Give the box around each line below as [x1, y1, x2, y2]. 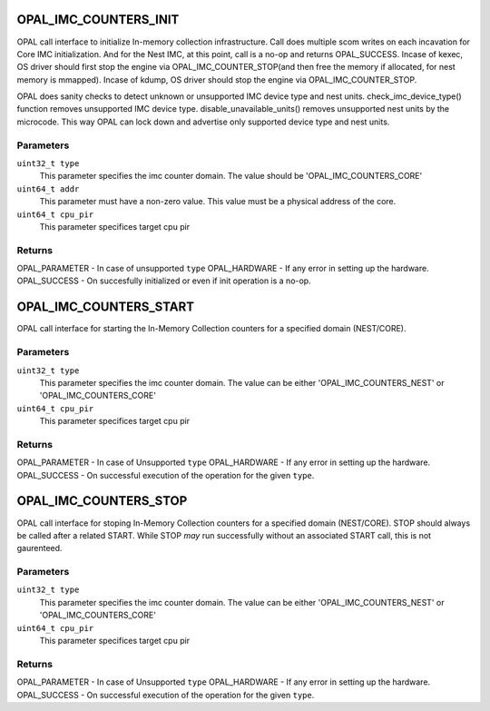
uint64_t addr [16, 183, 80, 194]
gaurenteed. [16, 543, 63, 554]
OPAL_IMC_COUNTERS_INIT [16, 12, 180, 27]
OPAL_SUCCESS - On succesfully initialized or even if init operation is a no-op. [16, 275, 312, 286]
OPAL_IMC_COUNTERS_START [16, 300, 195, 315]
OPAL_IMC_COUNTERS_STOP [16, 493, 188, 509]
